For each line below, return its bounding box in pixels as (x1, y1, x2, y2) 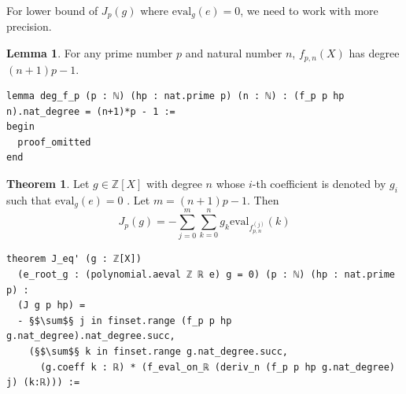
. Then (247, 191, 279, 208)
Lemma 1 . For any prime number (6, 45, 173, 61)
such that (6, 191, 52, 208)
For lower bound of (6, 2, 98, 18)
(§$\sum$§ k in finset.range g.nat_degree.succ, (28, 346, 288, 357)
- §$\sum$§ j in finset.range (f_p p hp (17, 315, 232, 326)
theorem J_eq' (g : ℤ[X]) (6, 253, 142, 265)
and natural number (185, 45, 282, 61)
